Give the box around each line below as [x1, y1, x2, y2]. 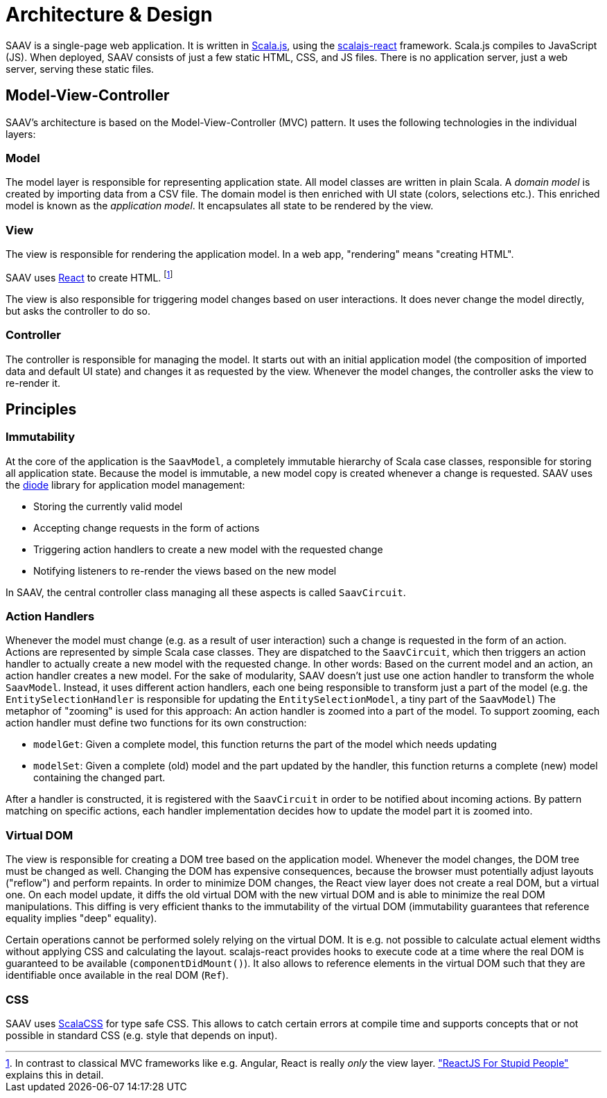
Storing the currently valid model [33, 500, 183, 512]
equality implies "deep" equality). [6, 912, 157, 925]
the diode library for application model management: [6, 478, 245, 491]
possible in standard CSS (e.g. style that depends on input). [6, 1029, 278, 1041]
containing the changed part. [33, 772, 166, 784]
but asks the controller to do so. [6, 304, 150, 317]
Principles [6, 400, 77, 418]
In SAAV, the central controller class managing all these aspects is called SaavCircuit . [6, 586, 406, 598]
